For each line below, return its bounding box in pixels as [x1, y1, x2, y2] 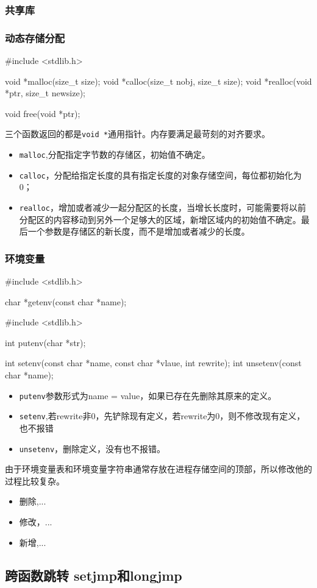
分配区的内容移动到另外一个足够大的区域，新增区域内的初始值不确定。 [19, 213, 301, 225]
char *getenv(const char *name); [5, 295, 127, 308]
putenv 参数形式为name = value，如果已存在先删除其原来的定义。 [19, 389, 277, 402]
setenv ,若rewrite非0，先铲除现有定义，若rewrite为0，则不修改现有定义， [19, 409, 305, 422]
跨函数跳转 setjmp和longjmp [5, 565, 182, 584]
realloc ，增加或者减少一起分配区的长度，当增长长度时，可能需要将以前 [19, 201, 306, 213]
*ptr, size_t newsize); [5, 87, 86, 99]
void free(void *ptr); [5, 107, 80, 119]
